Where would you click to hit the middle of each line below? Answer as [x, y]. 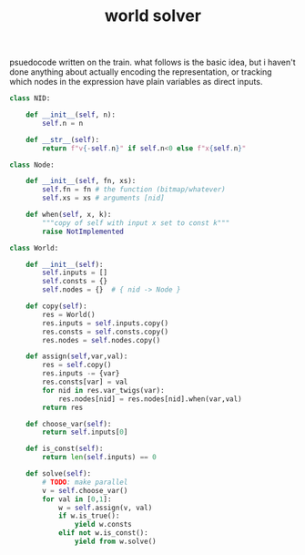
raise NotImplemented [83, 231]
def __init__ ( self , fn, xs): [81, 181]
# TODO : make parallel [85, 482]
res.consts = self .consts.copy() [106, 332]
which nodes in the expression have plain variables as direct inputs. [136, 82]
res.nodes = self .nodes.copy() [102, 340]
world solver [153, 16]
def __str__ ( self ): [63, 139]
